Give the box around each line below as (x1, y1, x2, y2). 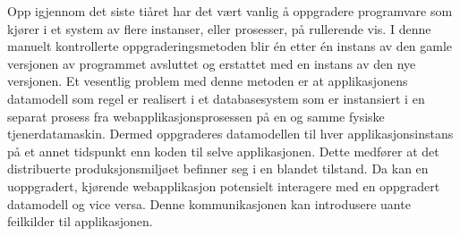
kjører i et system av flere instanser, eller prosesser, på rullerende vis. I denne (7, 19, 431, 38)
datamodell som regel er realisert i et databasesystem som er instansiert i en (7, 88, 425, 107)
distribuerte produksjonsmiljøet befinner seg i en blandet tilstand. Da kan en (7, 159, 429, 178)
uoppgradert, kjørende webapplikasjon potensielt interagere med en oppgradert (7, 176, 440, 195)
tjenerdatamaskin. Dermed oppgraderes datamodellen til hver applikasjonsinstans (7, 124, 454, 143)
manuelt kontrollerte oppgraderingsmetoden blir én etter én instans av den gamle (7, 37, 453, 55)
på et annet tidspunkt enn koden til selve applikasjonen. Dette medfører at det (7, 141, 439, 160)
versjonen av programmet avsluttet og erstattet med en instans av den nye (7, 54, 416, 72)
